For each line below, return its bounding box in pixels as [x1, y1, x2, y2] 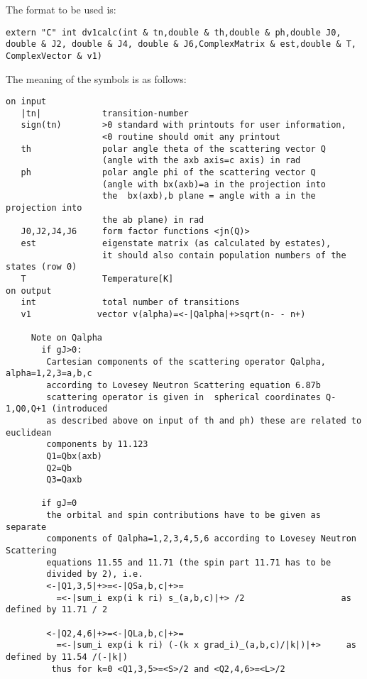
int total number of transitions [21, 297, 240, 308]
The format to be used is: [6, 2, 116, 16]
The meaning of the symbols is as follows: [6, 71, 187, 86]
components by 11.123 [46, 439, 148, 450]
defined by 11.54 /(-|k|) [6, 652, 128, 662]
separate [6, 521, 47, 532]
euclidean [6, 427, 52, 438]
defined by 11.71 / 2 [6, 605, 108, 615]
